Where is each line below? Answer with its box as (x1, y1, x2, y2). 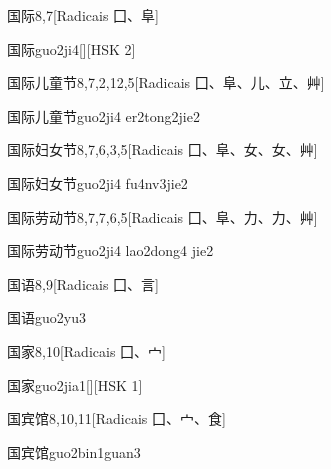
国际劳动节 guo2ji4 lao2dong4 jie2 (7, 240, 214, 261)
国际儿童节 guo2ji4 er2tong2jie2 (7, 105, 200, 126)
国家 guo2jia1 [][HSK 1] (7, 374, 143, 395)
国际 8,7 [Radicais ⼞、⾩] (7, 5, 159, 25)
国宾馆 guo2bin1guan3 (7, 441, 141, 462)
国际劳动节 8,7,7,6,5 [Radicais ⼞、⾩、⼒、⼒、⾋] (7, 206, 318, 227)
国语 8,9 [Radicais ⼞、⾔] (7, 273, 159, 294)
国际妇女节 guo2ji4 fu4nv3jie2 (7, 172, 188, 193)
